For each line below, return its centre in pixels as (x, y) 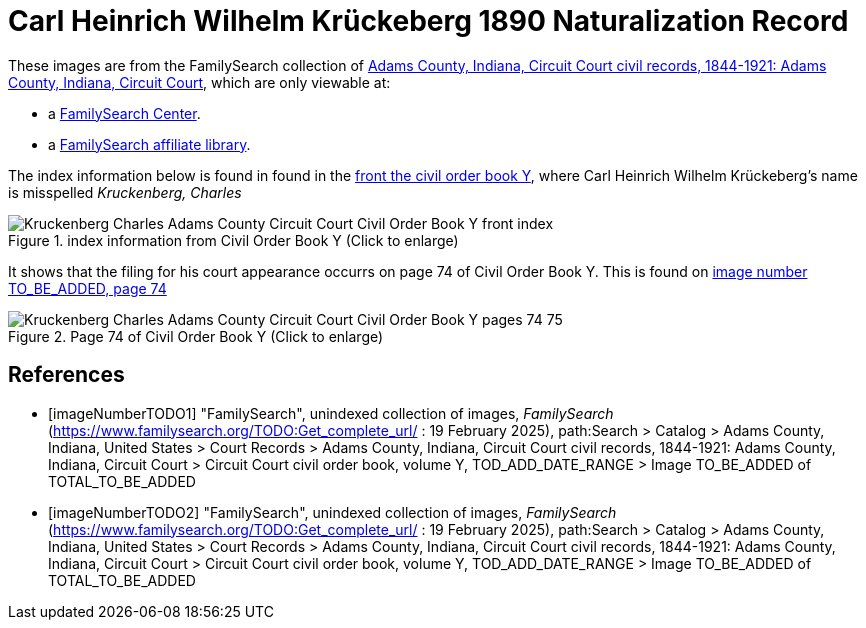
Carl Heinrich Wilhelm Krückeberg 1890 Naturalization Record (428, 21)
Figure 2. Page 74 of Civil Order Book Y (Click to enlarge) (196, 336)
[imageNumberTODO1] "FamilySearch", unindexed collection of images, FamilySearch (331, 413)
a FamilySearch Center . (124, 113)
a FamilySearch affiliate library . (149, 144)
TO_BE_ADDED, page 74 (87, 288)
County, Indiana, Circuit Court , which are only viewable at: (199, 82)
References (66, 375)
